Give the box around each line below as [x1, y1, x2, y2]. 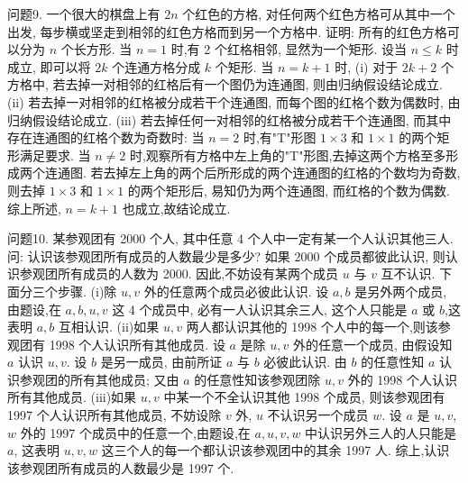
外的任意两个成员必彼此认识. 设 [143, 281, 329, 300]
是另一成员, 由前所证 [100, 352, 223, 371]
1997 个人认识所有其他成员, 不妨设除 [7, 406, 222, 424]
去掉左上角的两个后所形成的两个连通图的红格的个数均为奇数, [103, 163, 461, 182]
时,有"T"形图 [243, 128, 317, 147]
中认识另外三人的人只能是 [305, 423, 457, 442]
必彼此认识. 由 [263, 352, 347, 371]
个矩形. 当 [215, 57, 274, 76]
